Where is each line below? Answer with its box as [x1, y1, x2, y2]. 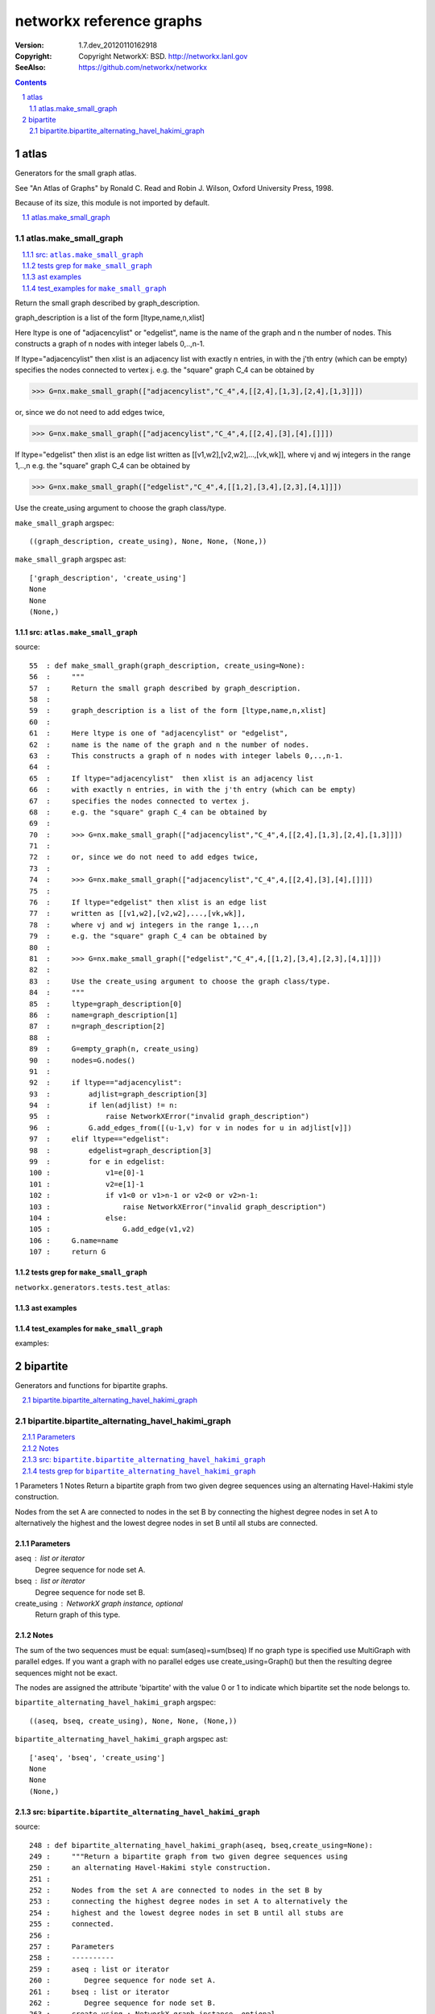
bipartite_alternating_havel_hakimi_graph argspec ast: [14, 1734, 229, 1744]
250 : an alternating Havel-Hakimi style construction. [29, 1863, 271, 1872]
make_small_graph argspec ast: [14, 554, 126, 564]
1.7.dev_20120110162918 [78, 40, 157, 50]
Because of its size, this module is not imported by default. [14, 197, 210, 207]
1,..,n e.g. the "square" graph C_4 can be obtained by [14, 461, 191, 470]
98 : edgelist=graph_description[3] [29, 1146, 213, 1155]
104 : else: [29, 1213, 127, 1222]
